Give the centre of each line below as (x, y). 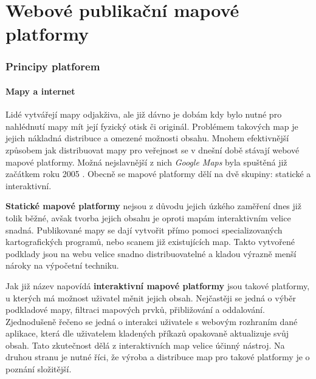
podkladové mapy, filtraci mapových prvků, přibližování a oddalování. (135, 310)
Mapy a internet (40, 91)
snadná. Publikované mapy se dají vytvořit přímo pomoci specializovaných (144, 230)
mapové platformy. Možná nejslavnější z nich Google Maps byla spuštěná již (146, 162)
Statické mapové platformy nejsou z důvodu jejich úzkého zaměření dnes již (153, 206)
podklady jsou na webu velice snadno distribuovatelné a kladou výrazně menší (151, 253)
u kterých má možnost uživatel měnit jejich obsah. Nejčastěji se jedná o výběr (151, 297)
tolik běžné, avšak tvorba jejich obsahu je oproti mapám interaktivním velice (148, 217)
